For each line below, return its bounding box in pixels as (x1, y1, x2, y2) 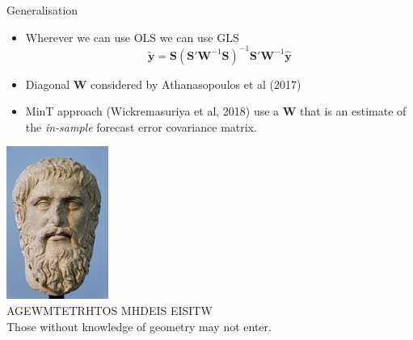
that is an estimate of (300, 103, 407, 120)
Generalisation (6, 2, 78, 18)
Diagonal (25, 75, 70, 92)
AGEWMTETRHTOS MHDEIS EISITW (6, 302, 213, 319)
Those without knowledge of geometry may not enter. (6, 317, 272, 334)
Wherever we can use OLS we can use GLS (25, 28, 239, 45)
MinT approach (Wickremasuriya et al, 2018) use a (25, 103, 280, 120)
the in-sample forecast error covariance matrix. (25, 118, 257, 135)
